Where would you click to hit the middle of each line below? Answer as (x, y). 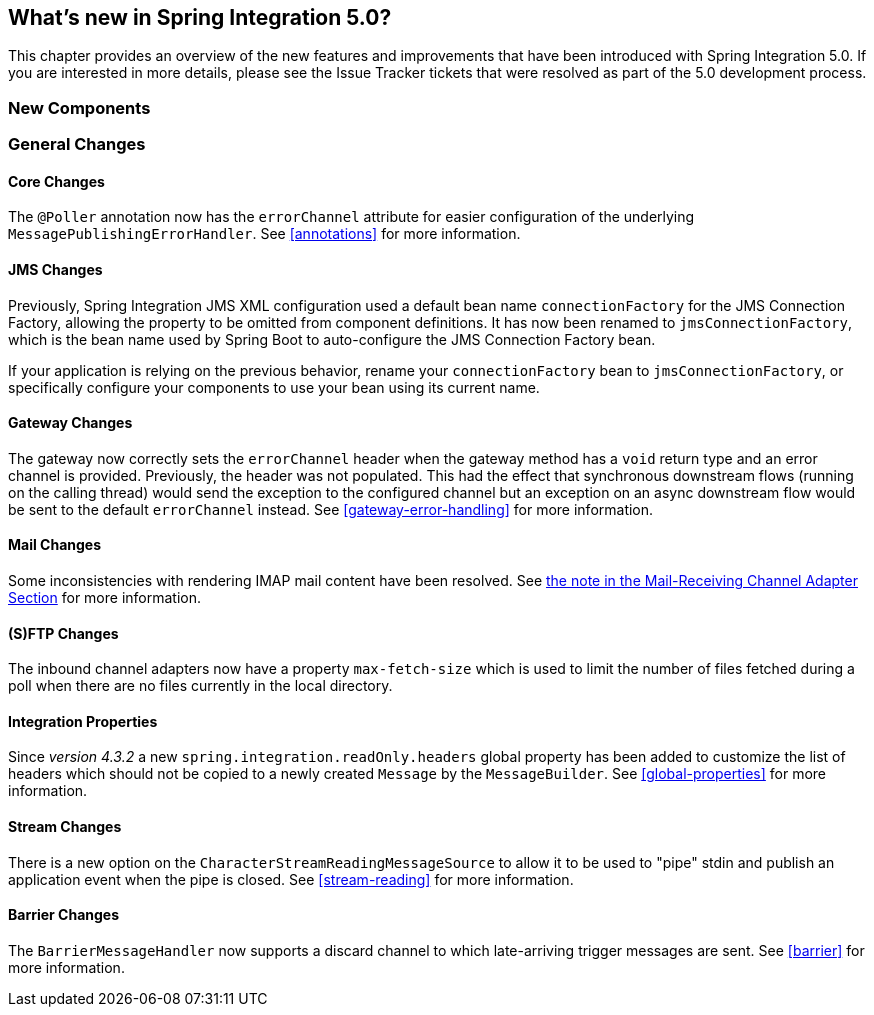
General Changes (77, 144)
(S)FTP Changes (63, 633)
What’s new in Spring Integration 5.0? (200, 17)
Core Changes (56, 181)
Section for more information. (105, 598)
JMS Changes (55, 269)
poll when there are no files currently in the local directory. (200, 686)
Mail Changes (55, 545)
